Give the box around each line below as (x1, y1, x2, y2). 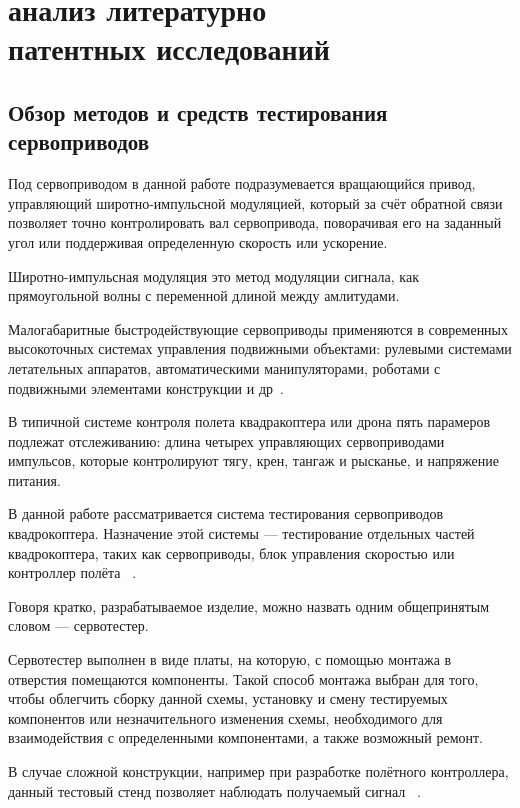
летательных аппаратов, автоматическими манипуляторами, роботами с (8, 357, 441, 378)
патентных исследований (8, 28, 330, 69)
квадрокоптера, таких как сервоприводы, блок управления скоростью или (8, 542, 455, 563)
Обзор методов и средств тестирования (8, 96, 388, 127)
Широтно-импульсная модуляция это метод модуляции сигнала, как (8, 265, 419, 286)
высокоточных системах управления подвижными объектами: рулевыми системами (8, 338, 512, 359)
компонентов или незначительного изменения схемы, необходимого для (8, 707, 443, 728)
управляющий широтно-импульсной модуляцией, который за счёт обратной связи (8, 192, 503, 213)
